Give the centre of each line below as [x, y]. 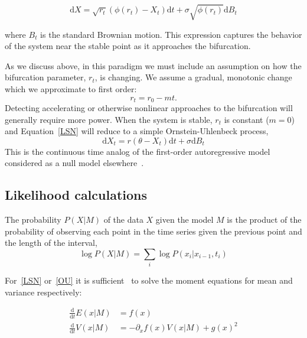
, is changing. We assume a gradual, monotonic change [193, 77]
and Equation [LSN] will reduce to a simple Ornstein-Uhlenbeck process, [137, 131]
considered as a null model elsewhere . [74, 163]
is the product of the [264, 220]
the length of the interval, [51, 243]
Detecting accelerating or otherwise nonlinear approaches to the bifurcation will [149, 107]
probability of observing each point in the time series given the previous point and [153, 231]
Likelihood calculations [76, 195]
